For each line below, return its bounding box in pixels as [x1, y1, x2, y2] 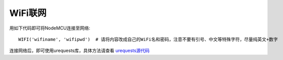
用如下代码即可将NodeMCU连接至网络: [9, 25, 90, 31]
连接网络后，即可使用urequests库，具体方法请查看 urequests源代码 [9, 47, 150, 53]
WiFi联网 [9, 7, 46, 18]
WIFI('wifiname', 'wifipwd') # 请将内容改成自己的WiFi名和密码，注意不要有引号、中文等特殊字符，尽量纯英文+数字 [18, 36, 278, 42]
